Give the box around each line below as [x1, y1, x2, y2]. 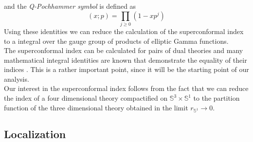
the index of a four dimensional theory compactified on [4, 93, 168, 103]
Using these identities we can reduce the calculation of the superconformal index [4, 26, 244, 36]
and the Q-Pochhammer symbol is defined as [4, 1, 136, 11]
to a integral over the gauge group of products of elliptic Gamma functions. [4, 35, 229, 46]
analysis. [4, 73, 29, 84]
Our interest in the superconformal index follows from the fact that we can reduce [4, 83, 249, 93]
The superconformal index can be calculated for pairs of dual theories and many [4, 45, 243, 55]
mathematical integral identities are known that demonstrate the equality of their [4, 54, 247, 65]
